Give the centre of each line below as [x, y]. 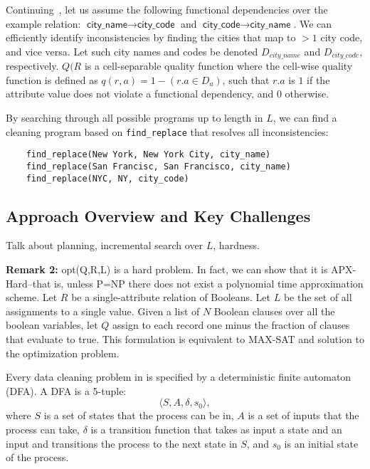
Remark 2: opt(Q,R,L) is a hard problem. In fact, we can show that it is [167, 269]
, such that [246, 79]
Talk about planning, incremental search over [105, 245]
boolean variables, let [52, 325]
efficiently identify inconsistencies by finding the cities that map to [151, 37]
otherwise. [307, 94]
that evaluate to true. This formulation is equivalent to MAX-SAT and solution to [185, 339]
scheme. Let [32, 297]
